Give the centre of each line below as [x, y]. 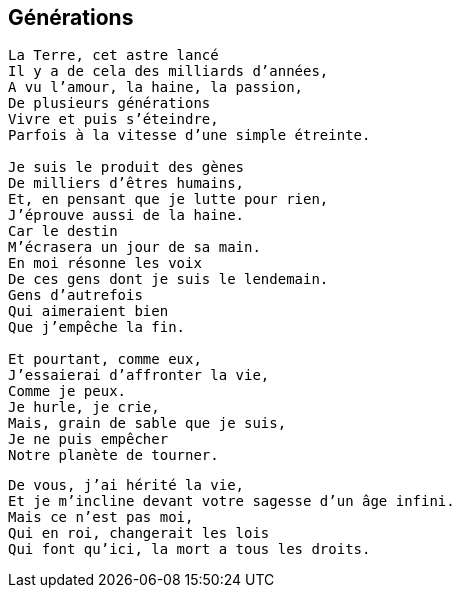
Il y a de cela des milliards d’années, [168, 71]
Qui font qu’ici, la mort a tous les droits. [189, 549]
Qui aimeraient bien [88, 311]
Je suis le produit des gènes [126, 167]
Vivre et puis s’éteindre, [113, 119]
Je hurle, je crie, [84, 407]
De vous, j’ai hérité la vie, [126, 485]
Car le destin [63, 231]
